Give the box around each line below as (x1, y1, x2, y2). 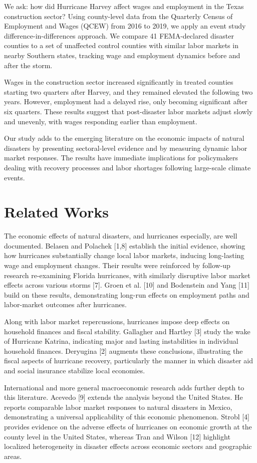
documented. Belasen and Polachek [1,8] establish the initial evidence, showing (4, 240, 245, 251)
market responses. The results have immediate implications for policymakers (4, 152, 238, 163)
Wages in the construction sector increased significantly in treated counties (4, 77, 233, 87)
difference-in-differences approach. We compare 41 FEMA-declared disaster (4, 30, 234, 41)
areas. (4, 450, 22, 461)
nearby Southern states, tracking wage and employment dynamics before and (4, 50, 240, 60)
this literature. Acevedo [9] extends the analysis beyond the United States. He (4, 392, 243, 402)
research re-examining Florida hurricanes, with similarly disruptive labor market (4, 270, 250, 280)
